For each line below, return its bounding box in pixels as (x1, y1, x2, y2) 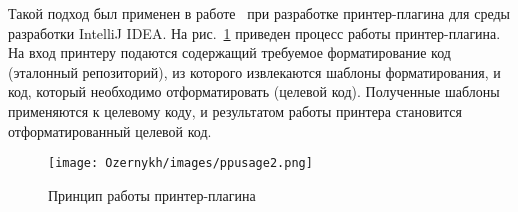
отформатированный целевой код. (8, 120, 212, 141)
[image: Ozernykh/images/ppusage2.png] (48, 156, 313, 171)
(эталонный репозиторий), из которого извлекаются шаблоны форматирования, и (8, 61, 501, 82)
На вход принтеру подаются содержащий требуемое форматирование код (8, 42, 451, 63)
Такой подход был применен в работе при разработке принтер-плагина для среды (8, 3, 510, 23)
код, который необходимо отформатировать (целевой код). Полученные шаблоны (8, 81, 500, 102)
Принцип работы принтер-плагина (48, 184, 256, 205)
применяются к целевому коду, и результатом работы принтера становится (8, 100, 462, 121)
